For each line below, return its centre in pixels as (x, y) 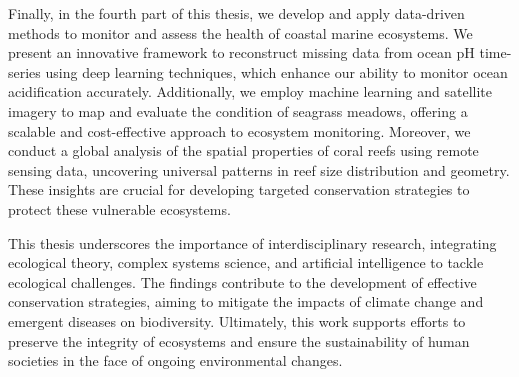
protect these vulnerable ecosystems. (119, 208)
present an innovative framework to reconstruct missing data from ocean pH (241, 52)
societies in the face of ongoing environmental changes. (175, 360)
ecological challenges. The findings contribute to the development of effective (242, 281)
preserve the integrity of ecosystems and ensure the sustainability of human (239, 340)
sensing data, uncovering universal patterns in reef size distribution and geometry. (259, 169)
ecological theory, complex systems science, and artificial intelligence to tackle (246, 262)
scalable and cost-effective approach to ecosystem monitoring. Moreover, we (239, 130)
